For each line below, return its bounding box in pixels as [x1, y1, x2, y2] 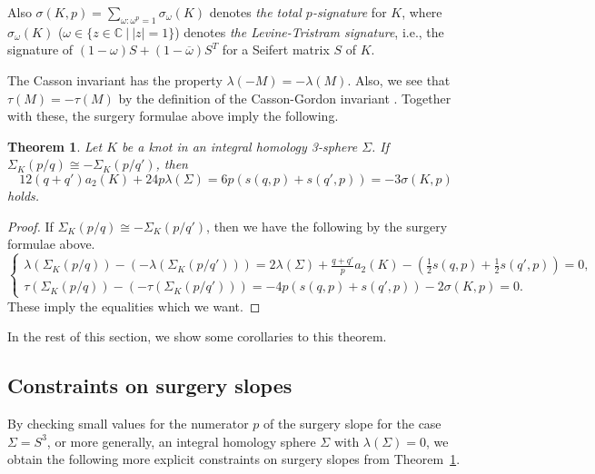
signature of [7, 40, 74, 59]
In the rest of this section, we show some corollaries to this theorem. [7, 327, 387, 346]
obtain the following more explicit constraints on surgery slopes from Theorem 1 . [7, 449, 461, 469]
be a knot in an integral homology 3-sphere [122, 136, 358, 155]
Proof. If [7, 216, 54, 235]
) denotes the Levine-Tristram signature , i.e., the [174, 22, 444, 41]
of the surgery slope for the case [263, 414, 441, 432]
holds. [7, 185, 40, 204]
